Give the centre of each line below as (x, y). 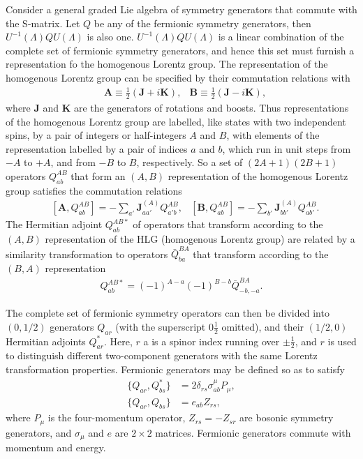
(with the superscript (161, 326)
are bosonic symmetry (287, 417)
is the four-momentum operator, (117, 417)
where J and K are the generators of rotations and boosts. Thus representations (177, 107)
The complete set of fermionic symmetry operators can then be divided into (168, 313)
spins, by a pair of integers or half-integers (96, 135)
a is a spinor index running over (212, 341)
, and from (73, 162)
